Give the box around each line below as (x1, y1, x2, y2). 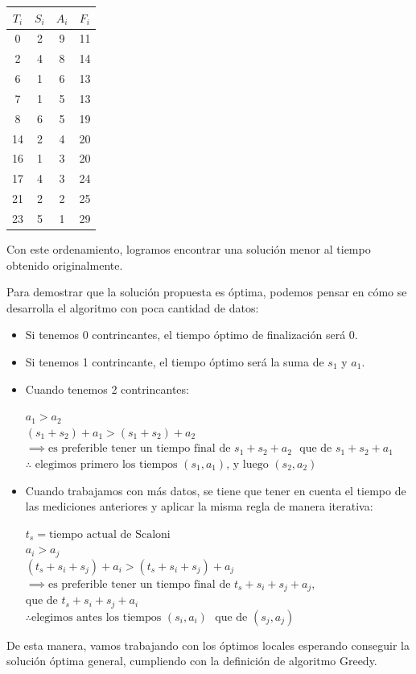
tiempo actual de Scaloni (48, 528, 171, 540)
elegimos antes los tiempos (31, 611, 162, 623)
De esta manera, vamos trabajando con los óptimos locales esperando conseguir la (6, 636, 410, 653)
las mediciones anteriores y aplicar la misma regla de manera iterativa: (25, 498, 373, 515)
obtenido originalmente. (6, 256, 123, 273)
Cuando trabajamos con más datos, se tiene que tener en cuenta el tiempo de (25, 482, 406, 498)
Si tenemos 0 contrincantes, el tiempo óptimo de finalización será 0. (25, 326, 358, 343)
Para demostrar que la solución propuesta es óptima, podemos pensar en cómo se (6, 283, 407, 300)
